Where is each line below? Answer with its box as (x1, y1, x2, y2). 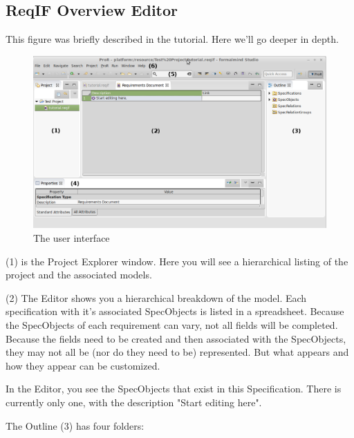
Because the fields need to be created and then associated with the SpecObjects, (6, 331, 346, 345)
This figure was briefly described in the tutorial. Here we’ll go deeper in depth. (6, 32, 339, 46)
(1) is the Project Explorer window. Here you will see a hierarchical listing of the (6, 254, 348, 268)
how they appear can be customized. (6, 358, 160, 372)
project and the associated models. (6, 267, 152, 282)
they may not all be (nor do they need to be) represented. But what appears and (6, 345, 349, 359)
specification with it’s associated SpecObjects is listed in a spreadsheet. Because (6, 304, 344, 318)
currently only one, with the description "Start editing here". (6, 395, 262, 409)
